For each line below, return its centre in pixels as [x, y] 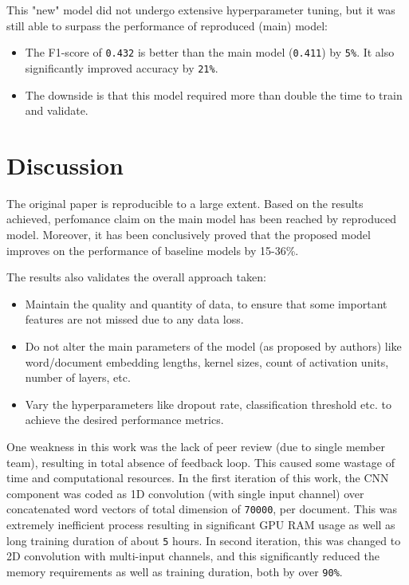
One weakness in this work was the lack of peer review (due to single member [196, 446]
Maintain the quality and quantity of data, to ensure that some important [206, 303]
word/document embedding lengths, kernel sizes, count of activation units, [207, 361]
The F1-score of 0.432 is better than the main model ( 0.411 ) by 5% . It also [210, 52]
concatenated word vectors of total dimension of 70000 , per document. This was [202, 509]
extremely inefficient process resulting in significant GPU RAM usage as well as [201, 524]
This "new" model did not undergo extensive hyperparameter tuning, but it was [201, 10]
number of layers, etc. [78, 377]
